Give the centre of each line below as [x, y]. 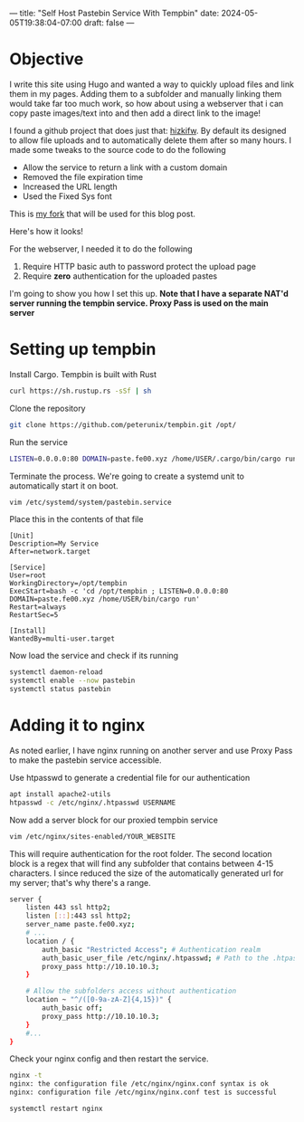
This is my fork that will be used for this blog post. [103, 214]
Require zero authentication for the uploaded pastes [120, 276]
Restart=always [38, 607]
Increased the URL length [70, 186]
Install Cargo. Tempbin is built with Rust [83, 374]
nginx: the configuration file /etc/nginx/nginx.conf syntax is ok [139, 1084]
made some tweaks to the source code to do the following [118, 149]
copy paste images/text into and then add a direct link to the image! [135, 113]
